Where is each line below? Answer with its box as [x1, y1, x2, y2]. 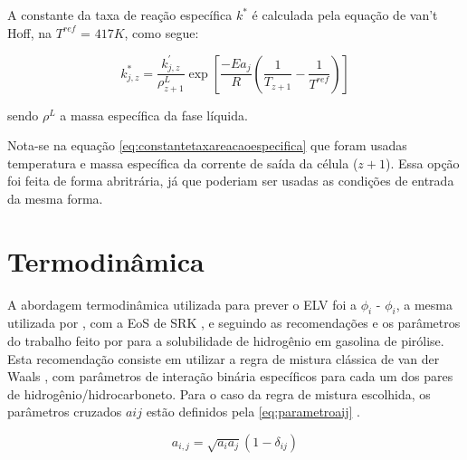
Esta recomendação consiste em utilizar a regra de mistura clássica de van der [7, 349, 440, 368]
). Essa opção [386, 153, 460, 172]
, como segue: [124, 23, 199, 42]
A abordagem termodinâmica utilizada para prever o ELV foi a [7, 294, 357, 313]
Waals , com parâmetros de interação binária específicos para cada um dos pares [7, 367, 453, 386]
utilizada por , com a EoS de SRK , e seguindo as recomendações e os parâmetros [7, 313, 461, 332]
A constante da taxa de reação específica [7, 5, 233, 24]
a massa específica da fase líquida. [60, 105, 248, 124]
